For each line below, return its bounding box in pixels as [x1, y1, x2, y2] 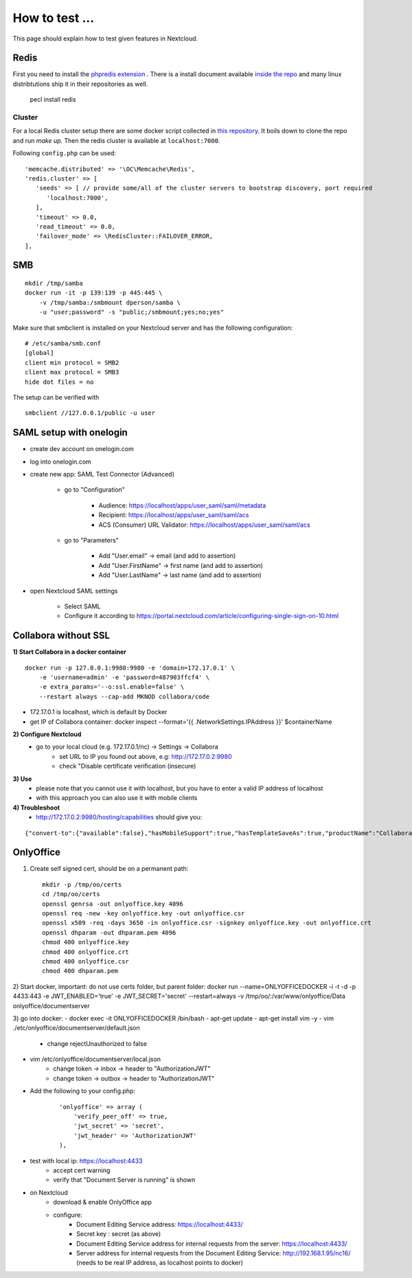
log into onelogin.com [30, 457, 92, 466]
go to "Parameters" [64, 536, 119, 545]
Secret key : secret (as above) [76, 1230, 161, 1238]
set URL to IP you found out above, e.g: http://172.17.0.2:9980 [59, 752, 233, 760]
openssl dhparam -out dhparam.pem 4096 [42, 928, 176, 937]
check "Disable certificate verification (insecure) [59, 762, 196, 771]
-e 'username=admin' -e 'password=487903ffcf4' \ [38, 674, 209, 681]
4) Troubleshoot [12, 803, 60, 812]
